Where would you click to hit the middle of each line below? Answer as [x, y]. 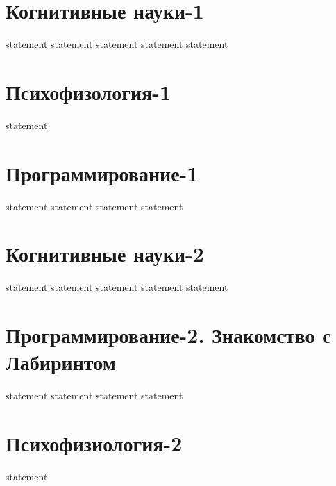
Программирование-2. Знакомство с [168, 335]
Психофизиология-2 [94, 443]
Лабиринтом [61, 362]
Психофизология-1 [89, 91]
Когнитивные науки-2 [105, 254]
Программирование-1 [102, 173]
